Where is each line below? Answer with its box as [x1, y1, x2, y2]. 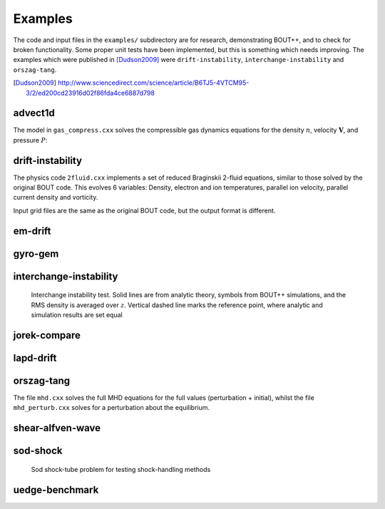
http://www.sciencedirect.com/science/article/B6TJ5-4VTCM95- [58, 78, 250, 87]
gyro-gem [13, 247, 59, 259]
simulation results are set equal [31, 311, 123, 319]
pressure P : [13, 135, 48, 144]
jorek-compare [13, 329, 81, 341]
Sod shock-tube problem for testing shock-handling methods [31, 465, 211, 473]
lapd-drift [13, 351, 57, 364]
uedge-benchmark [13, 483, 99, 495]
